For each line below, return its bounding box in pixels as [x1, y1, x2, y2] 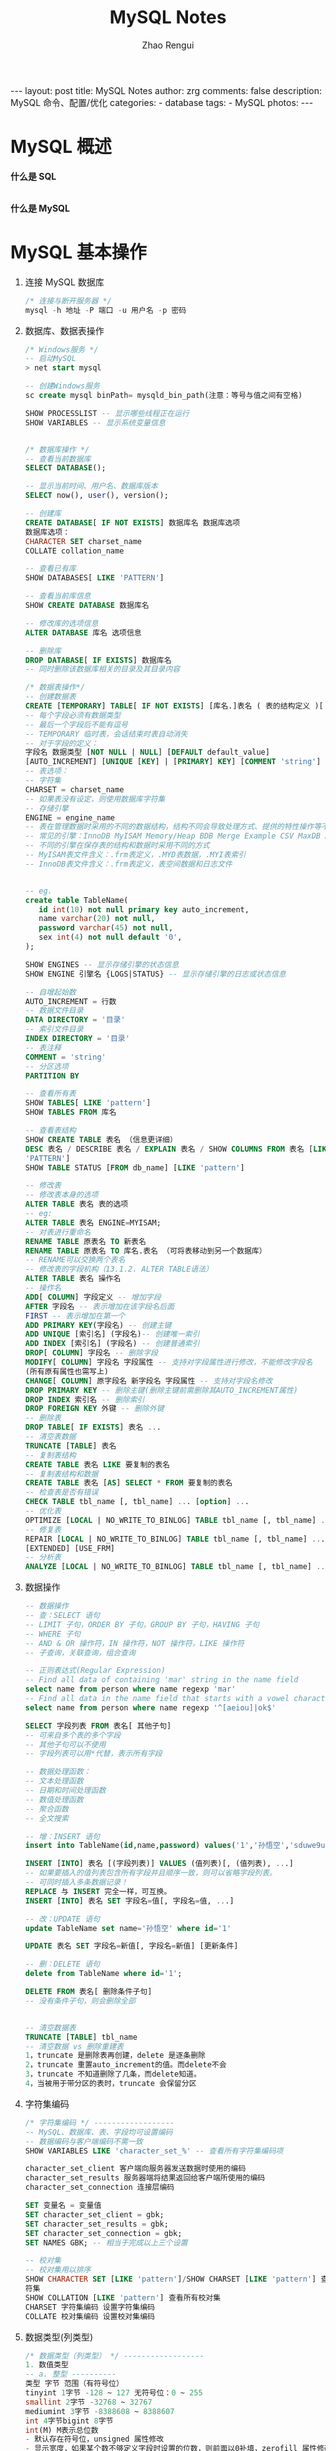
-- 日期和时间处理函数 [24, 1786, 107, 1796]
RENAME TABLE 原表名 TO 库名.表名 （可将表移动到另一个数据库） [24, 1246, 267, 1256]
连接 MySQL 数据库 [24, 276, 105, 288]
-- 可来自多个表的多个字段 [24, 1730, 122, 1740]
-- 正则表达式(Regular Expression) [24, 1666, 166, 1676]
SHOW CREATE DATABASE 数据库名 [24, 601, 150, 611]
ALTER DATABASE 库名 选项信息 [24, 627, 142, 638]
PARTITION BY [24, 1071, 80, 1081]
